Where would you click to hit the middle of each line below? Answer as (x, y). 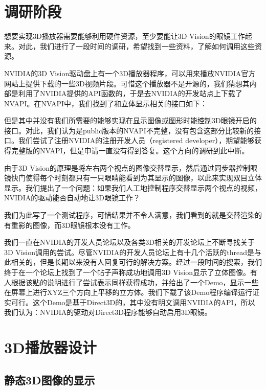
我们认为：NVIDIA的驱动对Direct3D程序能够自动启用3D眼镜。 (108, 312)
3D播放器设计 (50, 347)
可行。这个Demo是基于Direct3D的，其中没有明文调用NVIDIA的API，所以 (133, 302)
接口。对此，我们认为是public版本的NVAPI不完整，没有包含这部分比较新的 (129, 130)
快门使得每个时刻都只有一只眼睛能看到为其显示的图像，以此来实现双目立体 (136, 178)
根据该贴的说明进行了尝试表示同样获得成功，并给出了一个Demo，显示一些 (135, 282)
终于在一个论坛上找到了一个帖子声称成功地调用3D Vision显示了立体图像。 (127, 272)
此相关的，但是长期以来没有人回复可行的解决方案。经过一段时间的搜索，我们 (133, 262)
